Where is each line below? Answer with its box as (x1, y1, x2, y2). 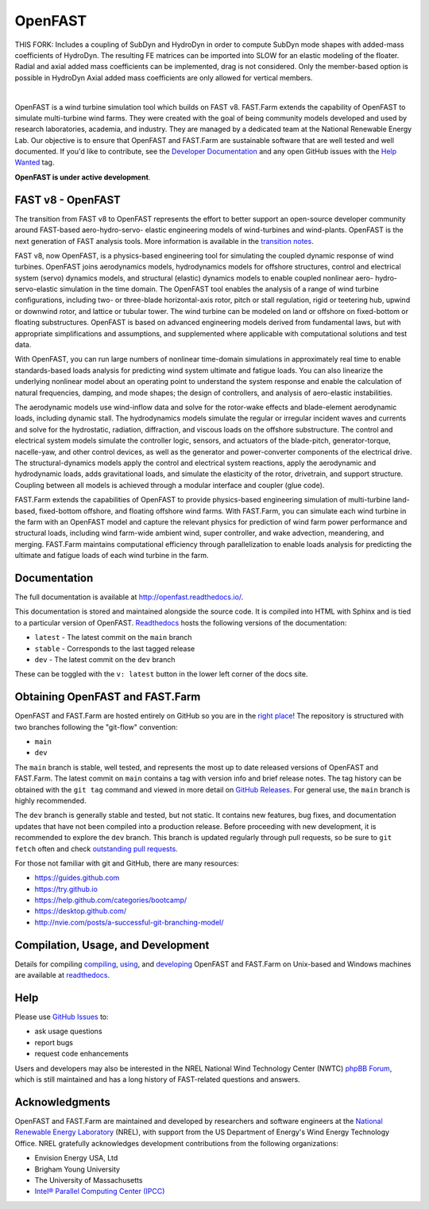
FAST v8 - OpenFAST (14, 193, 121, 207)
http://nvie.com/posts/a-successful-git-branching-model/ (34, 917, 224, 927)
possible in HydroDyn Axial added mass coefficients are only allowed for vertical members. (14, 72, 313, 83)
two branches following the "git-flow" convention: (14, 722, 178, 731)
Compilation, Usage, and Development (14, 938, 210, 951)
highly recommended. (14, 796, 87, 805)
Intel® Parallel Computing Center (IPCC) (34, 1187, 165, 1196)
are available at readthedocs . (14, 971, 110, 980)
